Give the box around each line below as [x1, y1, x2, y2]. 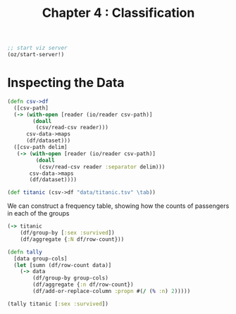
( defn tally [7, 248, 42, 256]
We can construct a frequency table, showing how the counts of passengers [7, 202, 230, 210]
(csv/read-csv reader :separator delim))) [38, 163, 166, 170]
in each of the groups [7, 209, 70, 218]
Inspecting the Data [7, 75, 125, 91]
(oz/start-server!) [7, 51, 65, 58]
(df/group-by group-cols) [32, 275, 109, 282]
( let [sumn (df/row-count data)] [13, 261, 112, 268]
